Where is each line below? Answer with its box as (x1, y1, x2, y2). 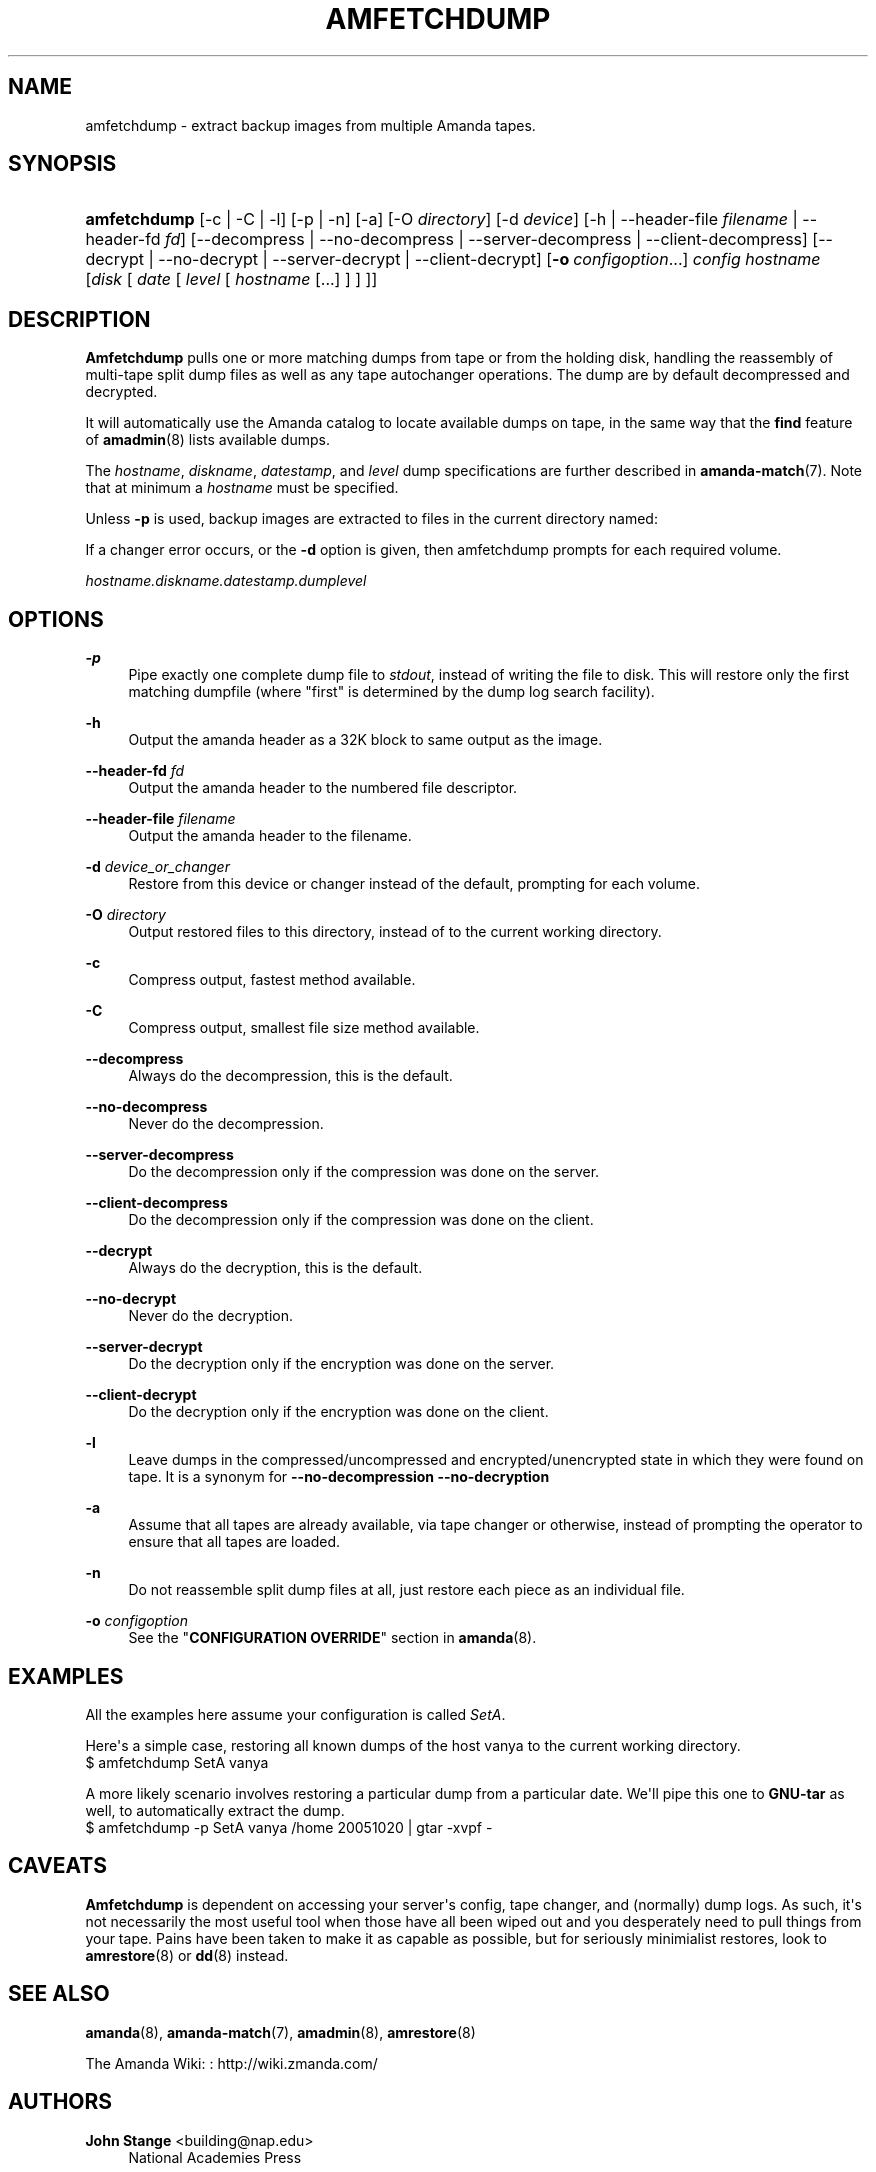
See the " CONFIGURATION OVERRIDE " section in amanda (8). (128, 1629, 537, 1647)
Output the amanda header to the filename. (128, 827, 412, 845)
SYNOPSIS (8, 151, 117, 177)
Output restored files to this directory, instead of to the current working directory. (128, 923, 662, 941)
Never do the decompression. (128, 1115, 324, 1133)
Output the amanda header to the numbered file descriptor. (128, 779, 518, 797)
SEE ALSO (8, 1981, 110, 2007)
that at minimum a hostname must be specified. (85, 479, 399, 497)
